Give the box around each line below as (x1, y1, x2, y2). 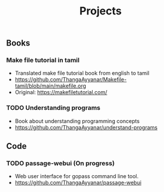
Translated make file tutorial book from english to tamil (14, 70, 150, 77)
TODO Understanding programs (6, 104, 101, 112)
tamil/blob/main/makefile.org (14, 82, 87, 89)
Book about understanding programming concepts (14, 117, 140, 124)
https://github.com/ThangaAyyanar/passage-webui (14, 179, 142, 187)
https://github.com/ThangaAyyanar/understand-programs (14, 124, 157, 131)
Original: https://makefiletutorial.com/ (14, 89, 108, 96)
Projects (79, 4, 122, 18)
